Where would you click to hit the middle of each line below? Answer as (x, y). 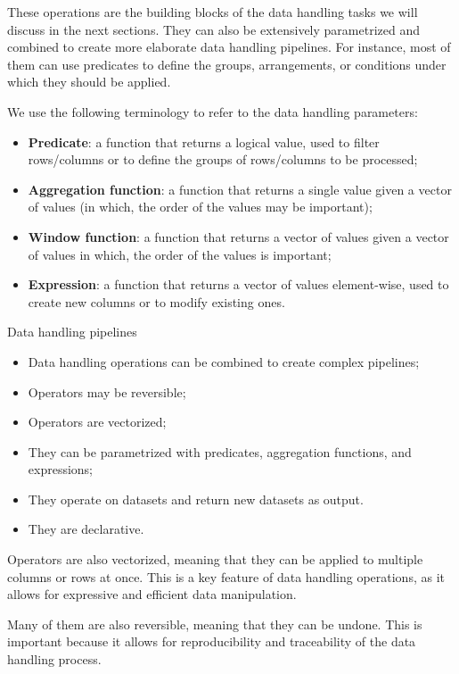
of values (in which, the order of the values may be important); (200, 207)
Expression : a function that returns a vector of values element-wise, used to (238, 284)
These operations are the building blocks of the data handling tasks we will (213, 12)
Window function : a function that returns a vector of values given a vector (238, 236)
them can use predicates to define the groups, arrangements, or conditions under (227, 64)
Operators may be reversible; (107, 391)
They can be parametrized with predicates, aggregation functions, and (220, 451)
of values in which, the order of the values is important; (180, 254)
